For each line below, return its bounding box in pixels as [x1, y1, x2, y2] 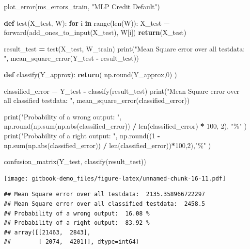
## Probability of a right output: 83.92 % [4, 219, 150, 227]
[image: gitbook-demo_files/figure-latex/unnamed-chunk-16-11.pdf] [4, 175, 226, 182]
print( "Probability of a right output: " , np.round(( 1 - [4, 130, 160, 140]
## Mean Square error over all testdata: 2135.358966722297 [4, 191, 205, 198]
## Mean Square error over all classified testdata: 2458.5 [4, 200, 205, 207]
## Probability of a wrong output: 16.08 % [4, 210, 150, 217]
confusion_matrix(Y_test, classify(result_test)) [4, 156, 146, 166]
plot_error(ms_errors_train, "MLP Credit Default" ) [4, 1, 160, 11]
